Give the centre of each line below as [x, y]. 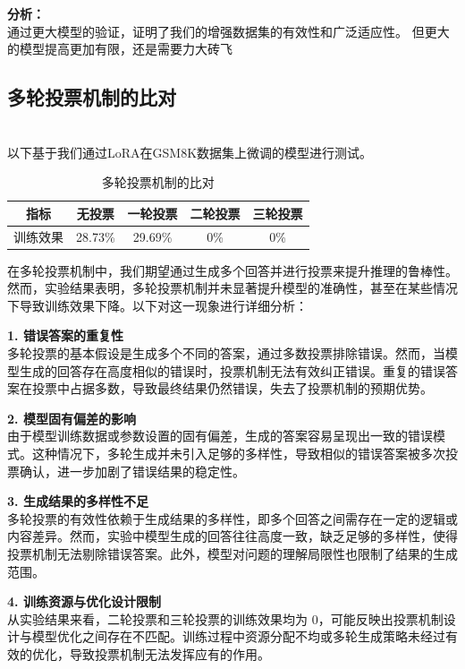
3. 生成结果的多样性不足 [78, 501]
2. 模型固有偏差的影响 [72, 418]
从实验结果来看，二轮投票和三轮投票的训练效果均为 [157, 618]
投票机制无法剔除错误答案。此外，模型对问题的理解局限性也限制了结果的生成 [232, 554]
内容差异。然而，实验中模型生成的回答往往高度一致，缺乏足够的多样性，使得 [232, 536]
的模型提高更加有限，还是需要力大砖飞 [120, 49]
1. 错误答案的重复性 [65, 335]
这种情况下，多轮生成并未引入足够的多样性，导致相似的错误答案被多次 [238, 454]
